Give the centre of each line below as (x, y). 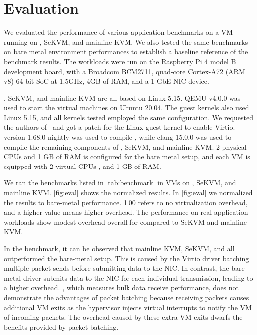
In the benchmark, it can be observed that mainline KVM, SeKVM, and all (119, 248)
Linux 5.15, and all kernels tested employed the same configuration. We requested (128, 117)
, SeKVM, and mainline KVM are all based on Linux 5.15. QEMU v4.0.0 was (122, 97)
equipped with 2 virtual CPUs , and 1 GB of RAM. (83, 166)
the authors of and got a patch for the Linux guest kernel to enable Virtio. (120, 127)
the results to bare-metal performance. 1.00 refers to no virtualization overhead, (126, 202)
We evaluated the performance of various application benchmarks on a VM (119, 32)
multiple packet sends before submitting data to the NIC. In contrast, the (117, 268)
